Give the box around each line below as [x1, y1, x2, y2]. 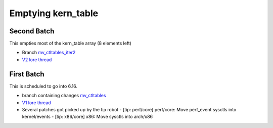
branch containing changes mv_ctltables [22, 93, 106, 99]
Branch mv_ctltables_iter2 [22, 50, 76, 56]
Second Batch [9, 27, 55, 35]
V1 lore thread [22, 99, 51, 106]
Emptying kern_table [9, 8, 99, 19]
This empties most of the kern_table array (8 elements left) [9, 40, 131, 47]
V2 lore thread [22, 56, 52, 63]
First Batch [9, 70, 44, 78]
